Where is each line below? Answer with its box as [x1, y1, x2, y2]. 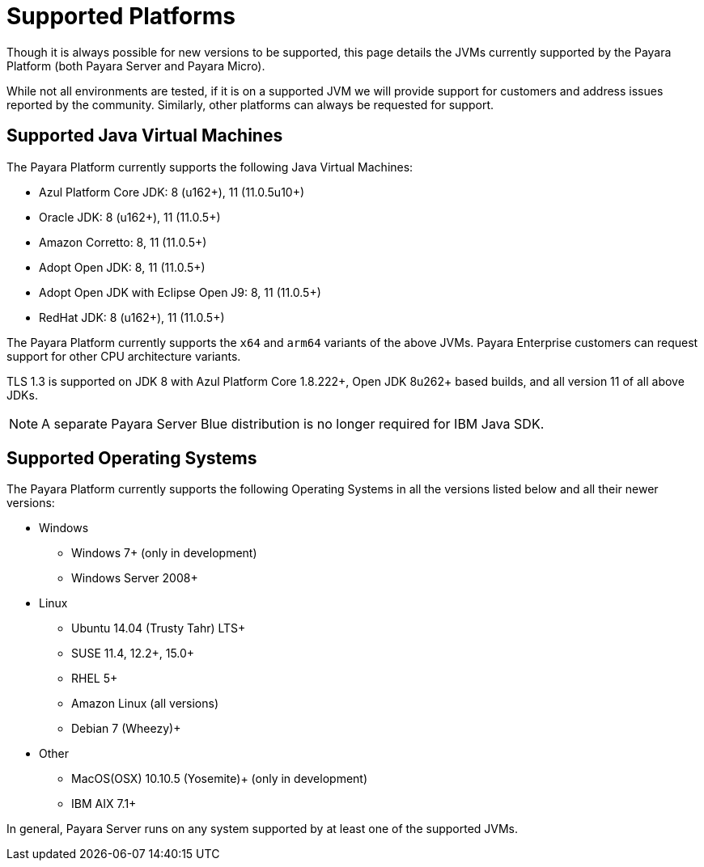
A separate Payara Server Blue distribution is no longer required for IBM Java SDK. [41, 415, 545, 432]
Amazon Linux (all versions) [71, 696, 219, 711]
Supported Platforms [6, 2, 236, 30]
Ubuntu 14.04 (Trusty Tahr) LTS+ [71, 621, 246, 636]
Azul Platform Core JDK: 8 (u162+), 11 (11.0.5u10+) [39, 184, 305, 199]
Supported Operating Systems [6, 448, 257, 469]
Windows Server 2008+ [71, 571, 198, 586]
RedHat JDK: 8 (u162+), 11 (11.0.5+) [39, 310, 225, 324]
